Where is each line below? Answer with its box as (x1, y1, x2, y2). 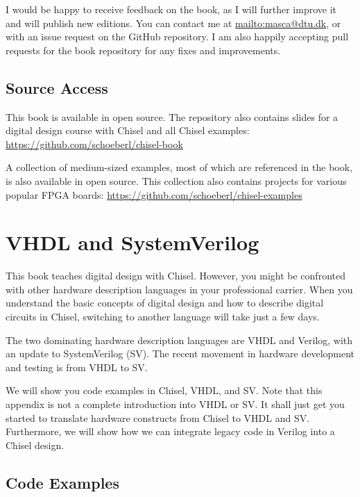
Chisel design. (6, 437, 65, 452)
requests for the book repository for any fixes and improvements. (6, 42, 281, 57)
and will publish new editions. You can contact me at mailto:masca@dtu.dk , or (6, 15, 341, 30)
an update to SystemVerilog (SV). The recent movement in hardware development (6, 346, 355, 361)
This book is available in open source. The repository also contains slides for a (6, 109, 338, 124)
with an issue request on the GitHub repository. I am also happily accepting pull (6, 29, 349, 44)
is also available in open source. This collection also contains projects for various (6, 173, 347, 188)
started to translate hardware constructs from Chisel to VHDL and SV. (6, 410, 310, 425)
